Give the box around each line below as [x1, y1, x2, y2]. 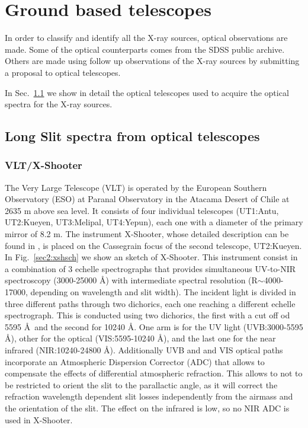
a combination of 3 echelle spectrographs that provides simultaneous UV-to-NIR [5, 262, 296, 274]
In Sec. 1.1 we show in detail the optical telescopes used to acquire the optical [5, 86, 289, 98]
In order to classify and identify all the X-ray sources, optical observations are [5, 31, 288, 44]
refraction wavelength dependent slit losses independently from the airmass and [5, 390, 293, 403]
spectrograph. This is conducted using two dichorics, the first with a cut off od [5, 309, 290, 321]
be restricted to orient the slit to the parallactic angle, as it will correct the [5, 378, 278, 391]
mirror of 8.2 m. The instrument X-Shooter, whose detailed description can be [5, 228, 289, 240]
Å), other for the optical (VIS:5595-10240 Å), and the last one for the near [5, 332, 276, 344]
